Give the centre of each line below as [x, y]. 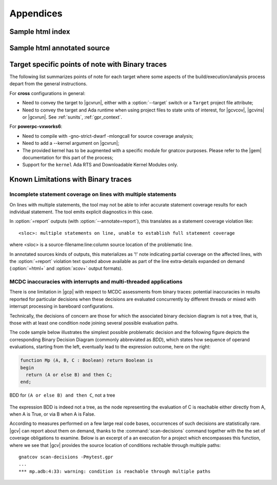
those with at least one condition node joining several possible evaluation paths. [94, 323]
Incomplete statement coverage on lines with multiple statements [93, 194]
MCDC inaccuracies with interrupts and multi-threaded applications [96, 282]
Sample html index [40, 32]
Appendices [36, 13]
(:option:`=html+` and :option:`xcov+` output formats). [66, 268]
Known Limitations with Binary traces [71, 180]
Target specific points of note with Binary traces [88, 64]
